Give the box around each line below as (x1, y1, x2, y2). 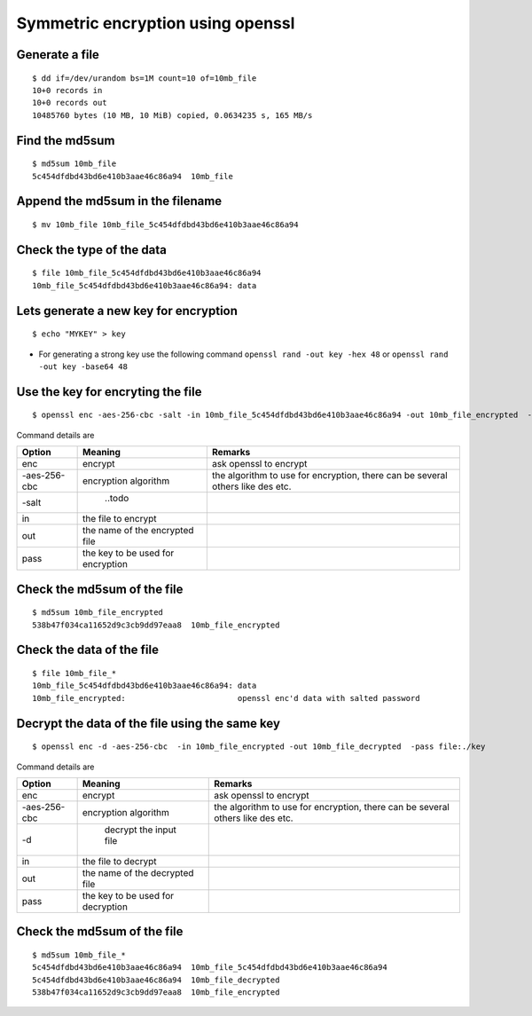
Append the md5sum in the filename (16, 193, 223, 209)
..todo (105, 492, 129, 505)
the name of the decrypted (82, 866, 194, 878)
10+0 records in (32, 85, 103, 95)
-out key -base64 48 (38, 361, 129, 372)
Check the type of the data (16, 242, 168, 257)
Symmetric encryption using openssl (16, 13, 295, 33)
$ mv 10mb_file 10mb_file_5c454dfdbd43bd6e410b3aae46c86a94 (32, 219, 299, 230)
